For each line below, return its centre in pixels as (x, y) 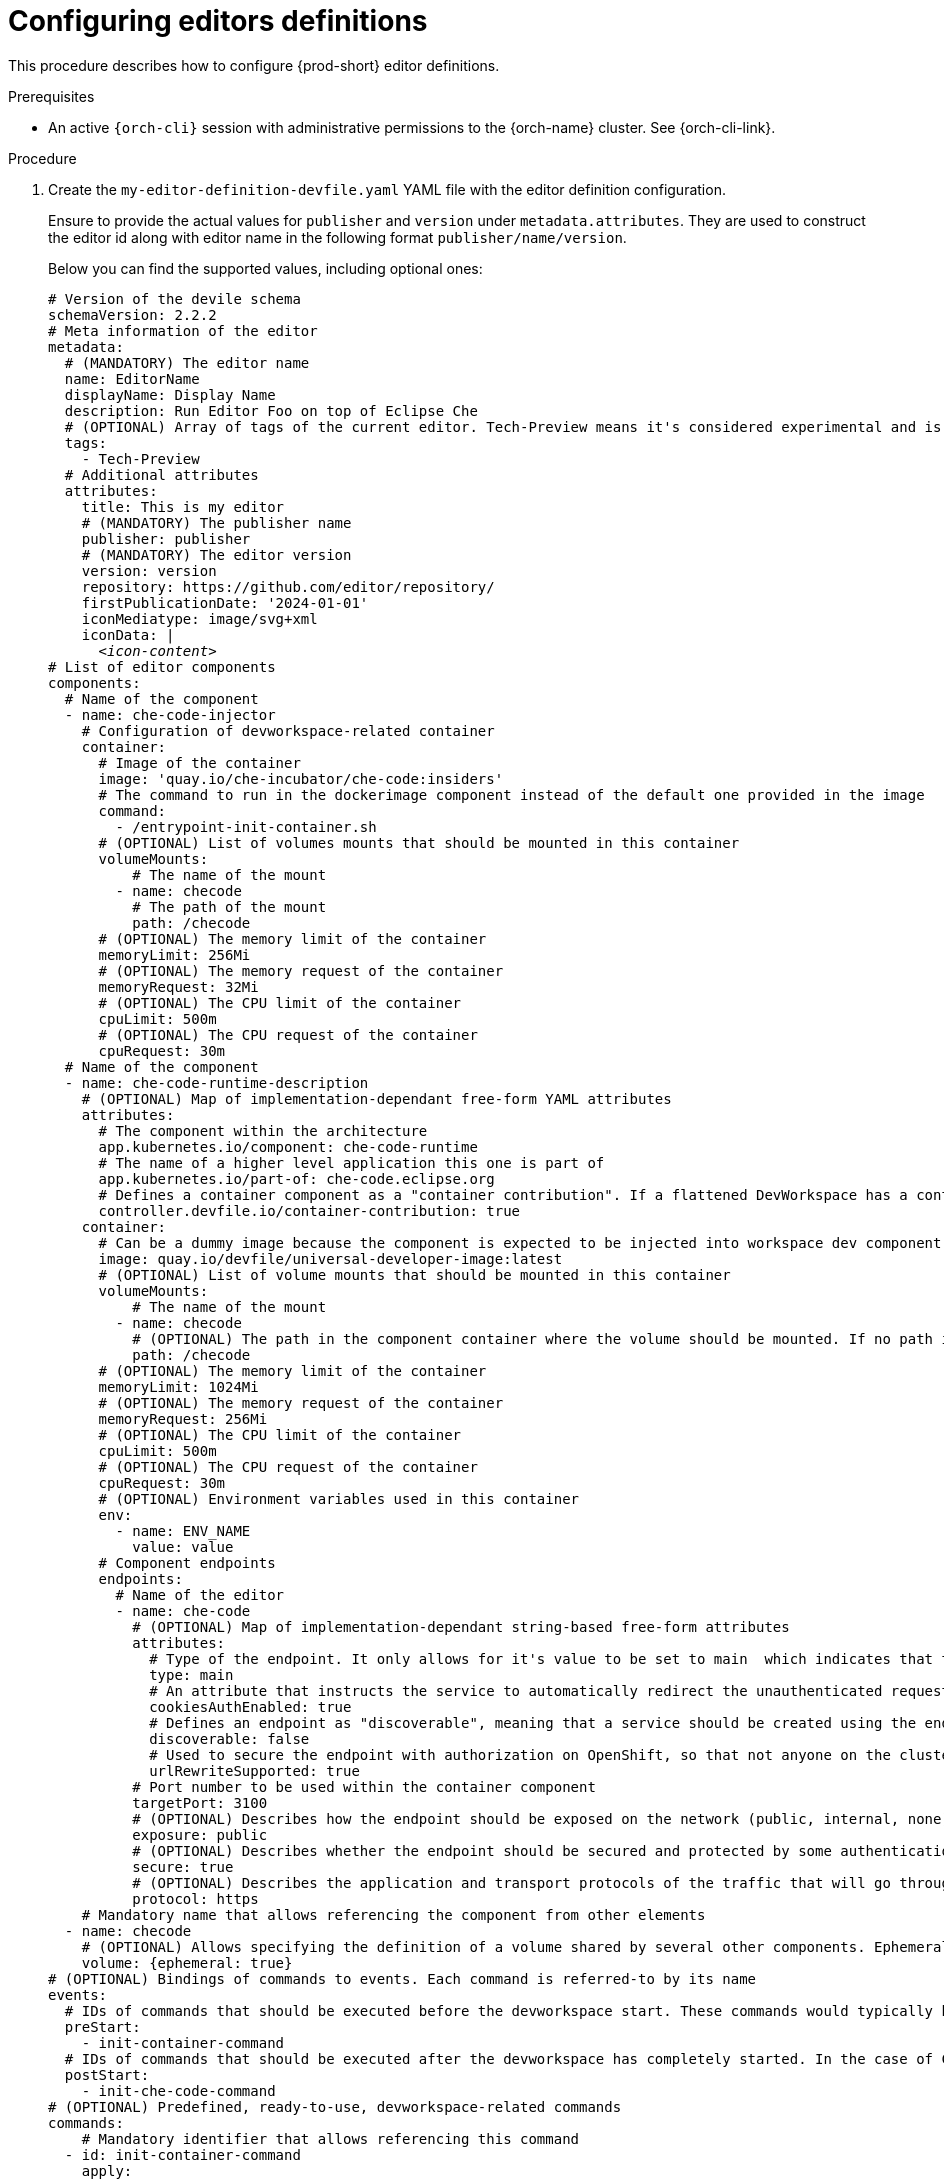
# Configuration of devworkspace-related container (288, 730)
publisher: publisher (166, 538)
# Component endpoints (187, 1562)
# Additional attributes (161, 474)
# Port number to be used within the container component (364, 1786)
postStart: (107, 2074)
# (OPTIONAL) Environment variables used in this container (339, 1498)
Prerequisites (51, 96)
